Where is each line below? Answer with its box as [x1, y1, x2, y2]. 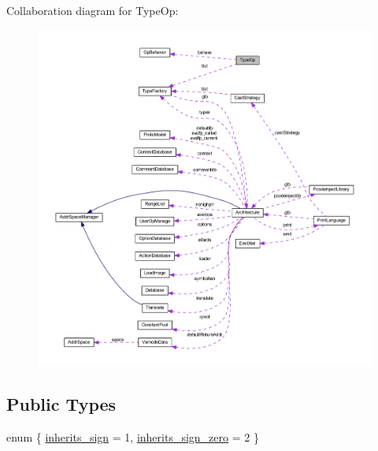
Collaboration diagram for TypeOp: [6, 2, 179, 18]
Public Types [6, 392, 117, 416]
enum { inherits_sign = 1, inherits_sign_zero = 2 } [6, 429, 259, 445]
